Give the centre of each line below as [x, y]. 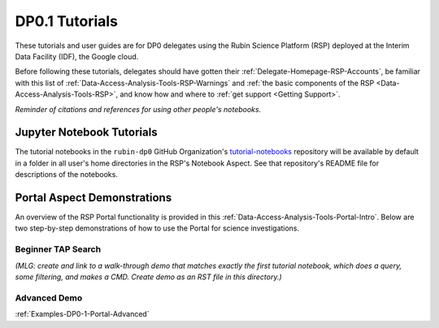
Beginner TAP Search [58, 249]
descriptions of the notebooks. [66, 175]
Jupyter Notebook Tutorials [86, 133]
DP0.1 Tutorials [66, 21]
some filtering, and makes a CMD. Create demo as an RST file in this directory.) [148, 277]
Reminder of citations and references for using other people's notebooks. [138, 109]
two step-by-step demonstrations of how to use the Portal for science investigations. [157, 228]
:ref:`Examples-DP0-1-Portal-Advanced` [82, 314]
